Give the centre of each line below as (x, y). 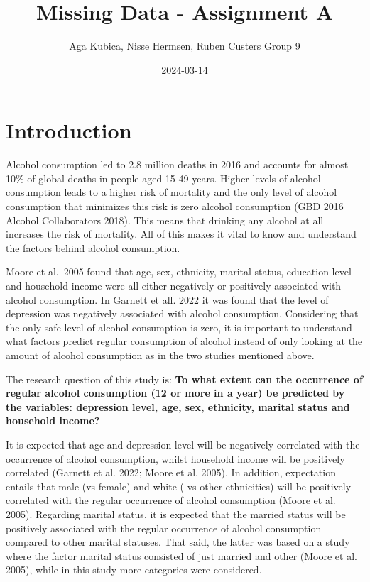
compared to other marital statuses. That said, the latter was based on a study (178, 542)
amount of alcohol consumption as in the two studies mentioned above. (160, 355)
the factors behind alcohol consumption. (93, 247)
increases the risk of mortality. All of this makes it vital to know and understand (181, 234)
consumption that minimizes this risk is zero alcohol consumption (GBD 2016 (175, 206)
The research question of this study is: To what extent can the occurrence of (184, 379)
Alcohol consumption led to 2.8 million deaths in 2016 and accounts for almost (177, 164)
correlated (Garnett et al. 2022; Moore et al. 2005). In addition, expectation (171, 472)
